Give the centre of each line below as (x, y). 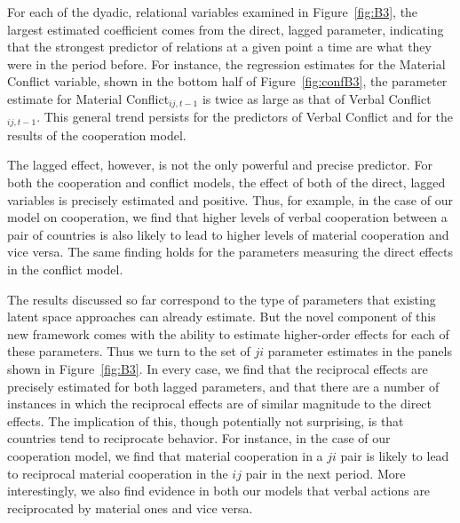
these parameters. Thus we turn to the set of (129, 351)
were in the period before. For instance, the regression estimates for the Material (226, 63)
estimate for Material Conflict (88, 98)
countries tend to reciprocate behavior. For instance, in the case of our (199, 438)
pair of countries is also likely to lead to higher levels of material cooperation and (228, 234)
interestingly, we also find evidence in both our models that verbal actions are (219, 491)
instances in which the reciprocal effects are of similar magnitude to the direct (220, 404)
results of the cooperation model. (97, 135)
